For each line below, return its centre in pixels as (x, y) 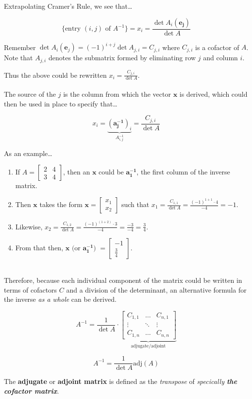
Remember (20, 47)
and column (220, 58)
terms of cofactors (31, 289)
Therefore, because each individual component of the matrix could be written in (123, 280)
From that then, (39, 248)
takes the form (61, 204)
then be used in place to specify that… (61, 103)
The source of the (30, 94)
